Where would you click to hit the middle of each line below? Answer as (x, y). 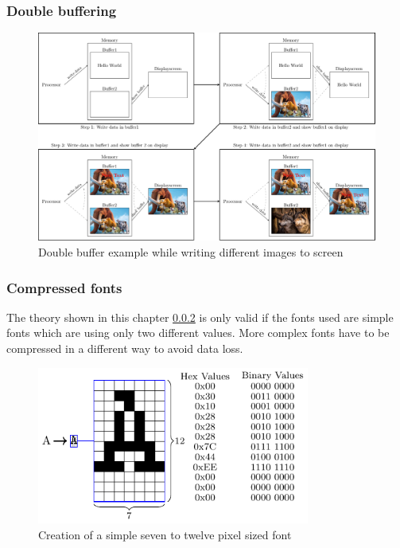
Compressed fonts (64, 287)
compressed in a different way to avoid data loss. (125, 348)
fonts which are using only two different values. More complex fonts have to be (198, 333)
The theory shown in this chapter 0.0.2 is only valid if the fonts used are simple (200, 317)
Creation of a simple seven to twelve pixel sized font (165, 534)
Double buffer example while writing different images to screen (191, 252)
